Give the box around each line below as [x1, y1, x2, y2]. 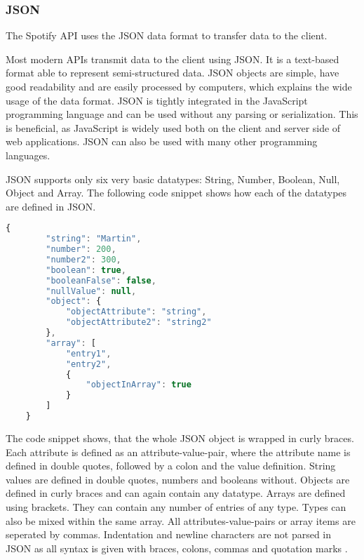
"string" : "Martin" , [46, 234, 142, 244]
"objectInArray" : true [86, 380, 191, 390]
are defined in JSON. [6, 199, 96, 213]
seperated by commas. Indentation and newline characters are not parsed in [6, 527, 332, 542]
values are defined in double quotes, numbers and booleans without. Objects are [6, 472, 350, 486]
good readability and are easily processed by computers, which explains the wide [6, 79, 352, 93]
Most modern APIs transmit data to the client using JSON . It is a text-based [6, 51, 339, 66]
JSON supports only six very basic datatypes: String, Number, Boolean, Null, [6, 171, 340, 186]
